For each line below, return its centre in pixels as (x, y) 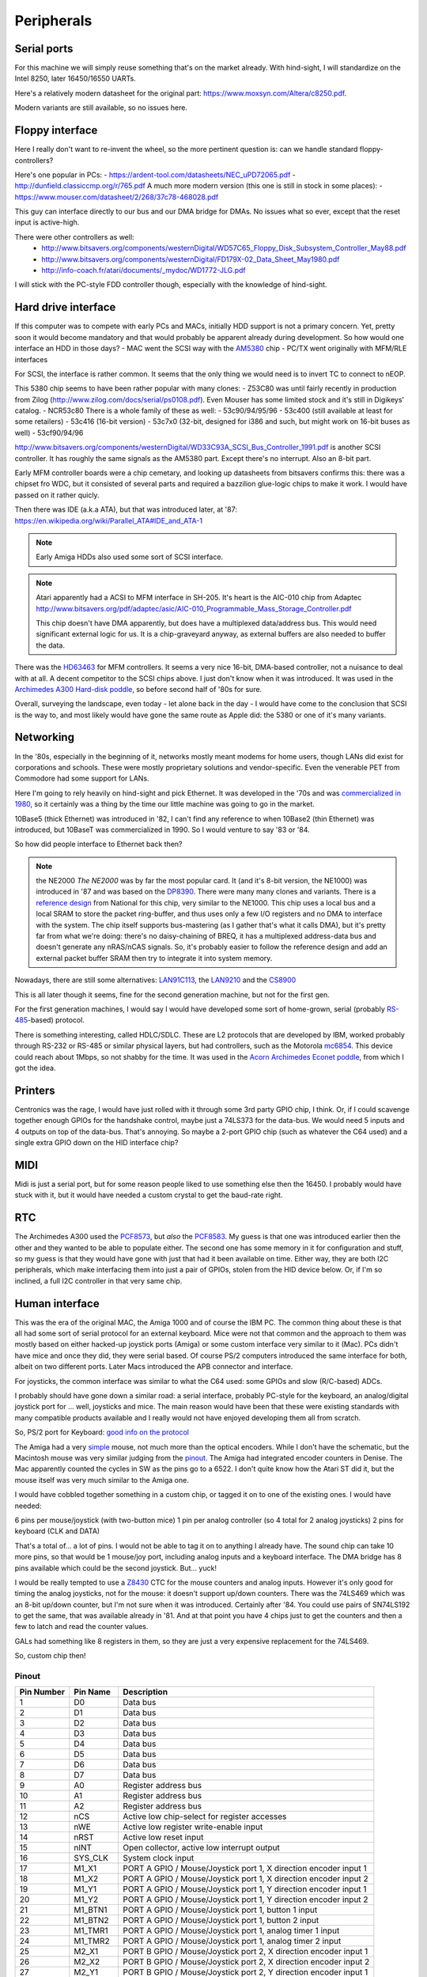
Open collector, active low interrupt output (202, 1848)
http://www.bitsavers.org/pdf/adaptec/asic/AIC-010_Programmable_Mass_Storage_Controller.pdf (194, 608)
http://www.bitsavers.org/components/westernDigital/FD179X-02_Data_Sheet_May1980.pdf (191, 259)
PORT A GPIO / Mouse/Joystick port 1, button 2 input (221, 1920)
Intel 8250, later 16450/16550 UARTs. (75, 78)
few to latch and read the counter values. (81, 1627)
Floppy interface (56, 130)
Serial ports (44, 49)
